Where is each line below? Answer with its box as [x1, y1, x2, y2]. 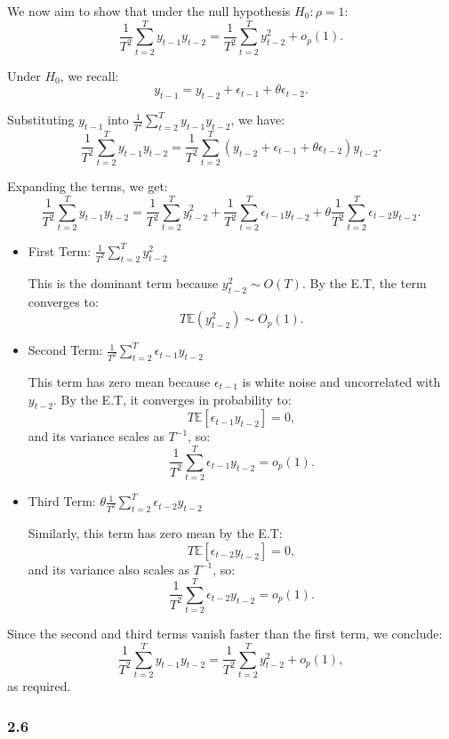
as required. [7, 676, 71, 695]
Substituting [7, 110, 75, 129]
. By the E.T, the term [301, 273, 427, 292]
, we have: [230, 110, 285, 129]
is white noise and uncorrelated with [242, 372, 441, 390]
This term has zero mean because [28, 372, 211, 390]
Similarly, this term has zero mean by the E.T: [28, 523, 283, 542]
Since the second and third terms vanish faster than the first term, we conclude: [7, 624, 443, 643]
